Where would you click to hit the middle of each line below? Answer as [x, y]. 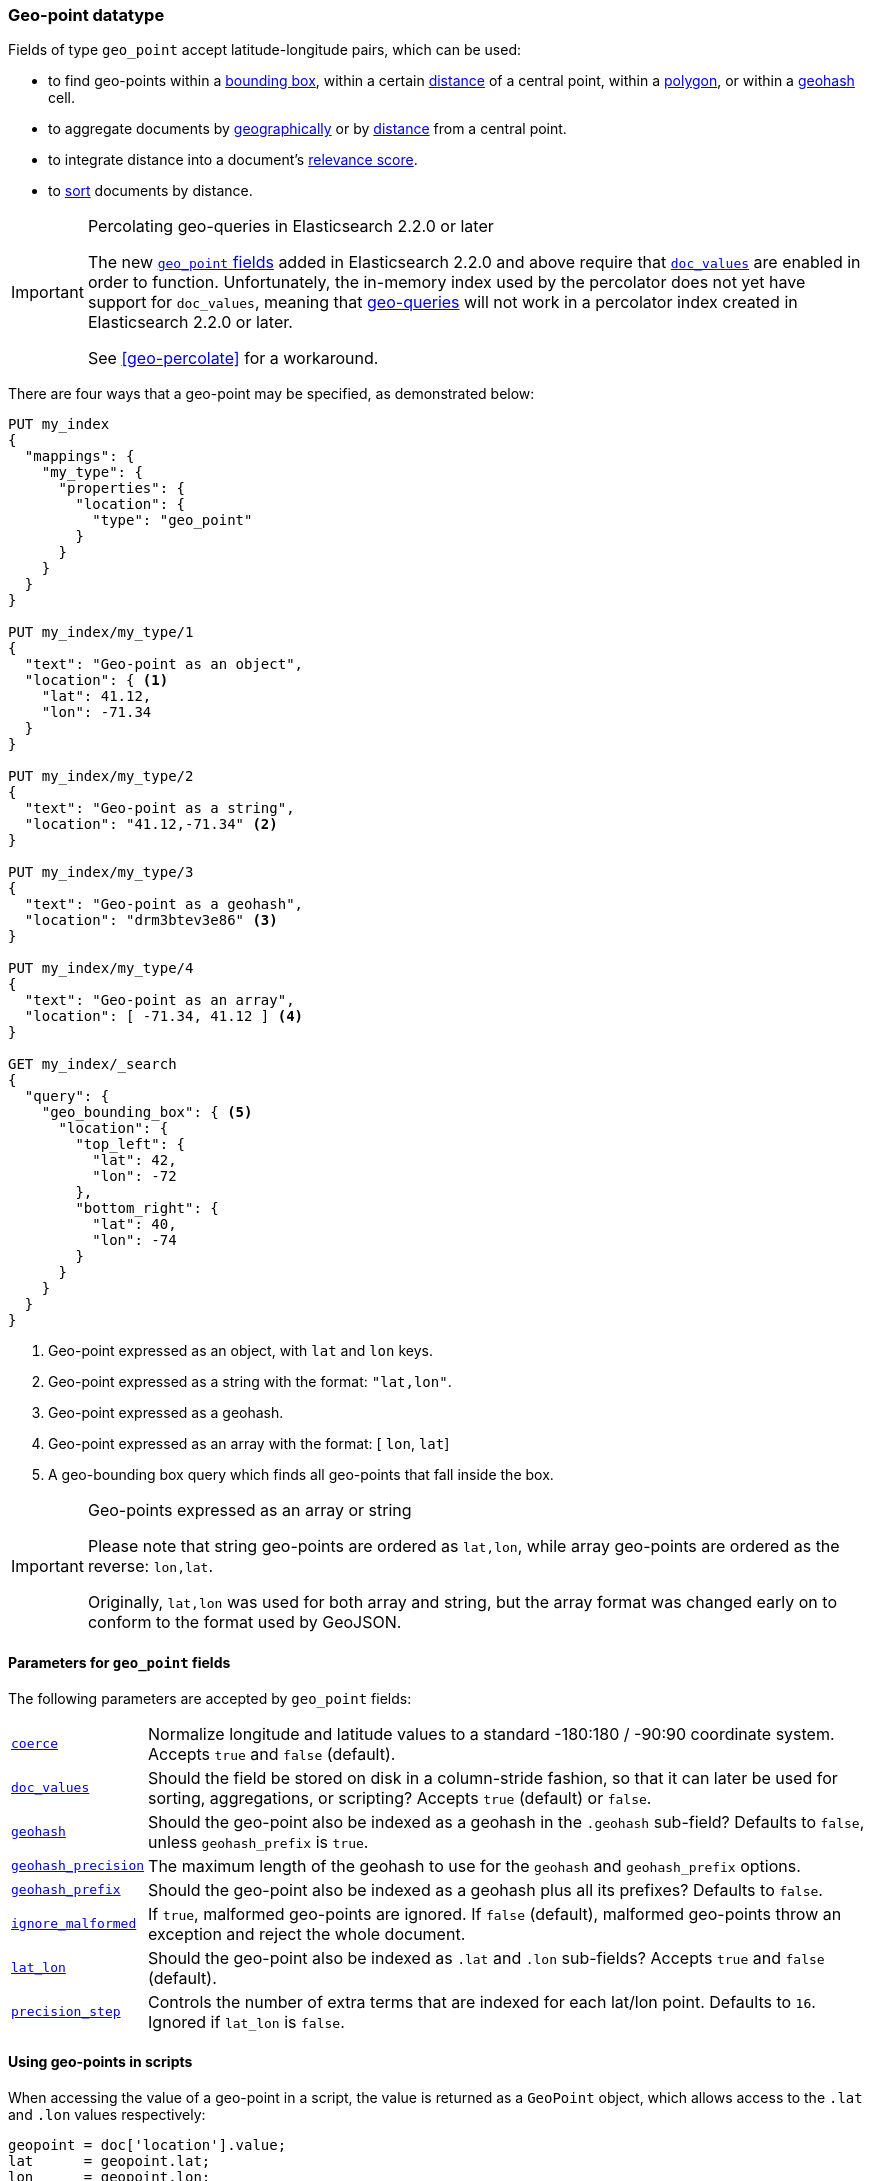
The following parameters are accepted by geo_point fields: [210, 1698]
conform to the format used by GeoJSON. [244, 1622]
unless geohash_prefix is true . [258, 1841]
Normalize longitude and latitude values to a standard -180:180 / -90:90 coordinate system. [491, 1733]
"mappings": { [79, 456]
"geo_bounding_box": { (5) [147, 1112]
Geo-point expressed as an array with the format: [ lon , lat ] [249, 1444]
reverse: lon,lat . [150, 1566]
